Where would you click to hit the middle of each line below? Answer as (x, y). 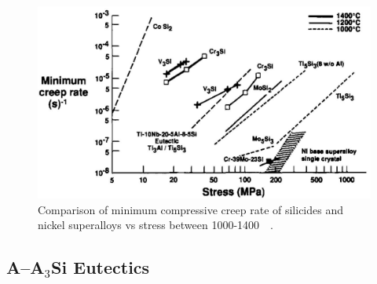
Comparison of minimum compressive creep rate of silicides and (191, 209)
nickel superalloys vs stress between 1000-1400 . (156, 225)
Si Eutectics (101, 267)
